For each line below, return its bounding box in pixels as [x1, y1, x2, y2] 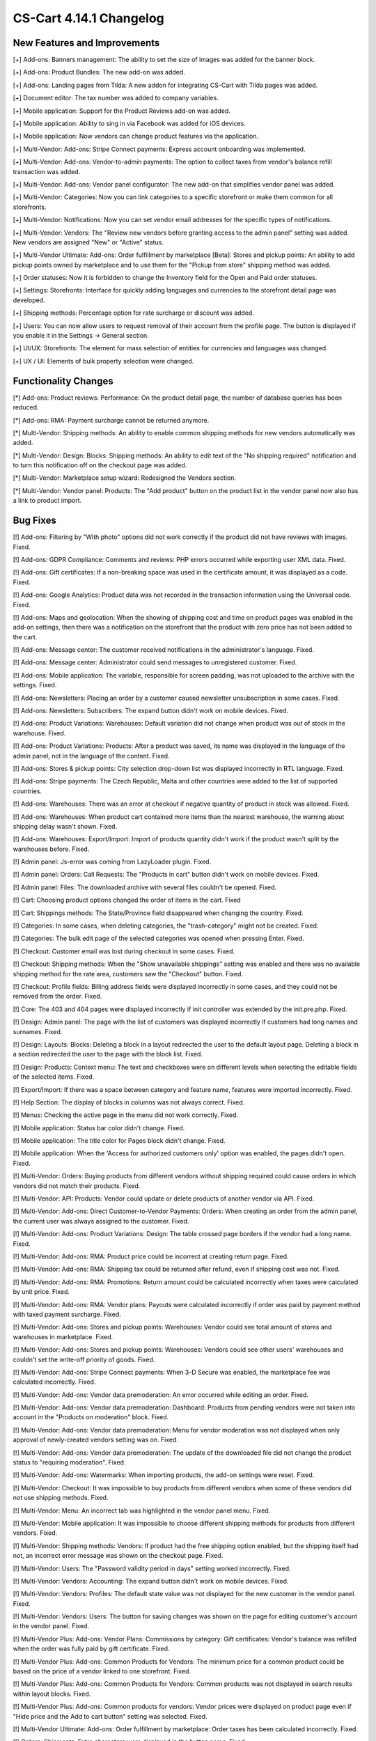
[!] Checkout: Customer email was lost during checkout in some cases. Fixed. [13, 947, 235, 955]
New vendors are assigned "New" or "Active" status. [13, 237, 164, 247]
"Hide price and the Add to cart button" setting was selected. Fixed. [13, 1712, 208, 1720]
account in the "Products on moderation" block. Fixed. [13, 1413, 169, 1421]
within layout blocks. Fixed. [13, 1689, 91, 1698]
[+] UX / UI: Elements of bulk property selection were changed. [13, 357, 194, 365]
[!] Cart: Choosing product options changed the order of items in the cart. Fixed [13, 896, 241, 905]
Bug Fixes [13, 515, 57, 526]
